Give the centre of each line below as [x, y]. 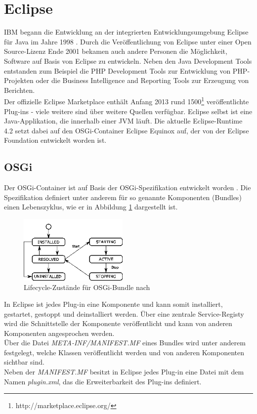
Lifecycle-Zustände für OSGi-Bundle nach [87, 287]
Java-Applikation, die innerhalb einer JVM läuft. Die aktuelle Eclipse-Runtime [123, 121]
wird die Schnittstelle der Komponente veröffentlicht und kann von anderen [118, 323]
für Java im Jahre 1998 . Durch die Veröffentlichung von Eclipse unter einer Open [128, 41]
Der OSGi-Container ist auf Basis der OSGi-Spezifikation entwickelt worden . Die [128, 187]
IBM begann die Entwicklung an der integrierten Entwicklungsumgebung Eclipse [126, 32]
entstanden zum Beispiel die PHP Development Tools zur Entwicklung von [117, 70]
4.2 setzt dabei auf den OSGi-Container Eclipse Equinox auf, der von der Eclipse [127, 130]
